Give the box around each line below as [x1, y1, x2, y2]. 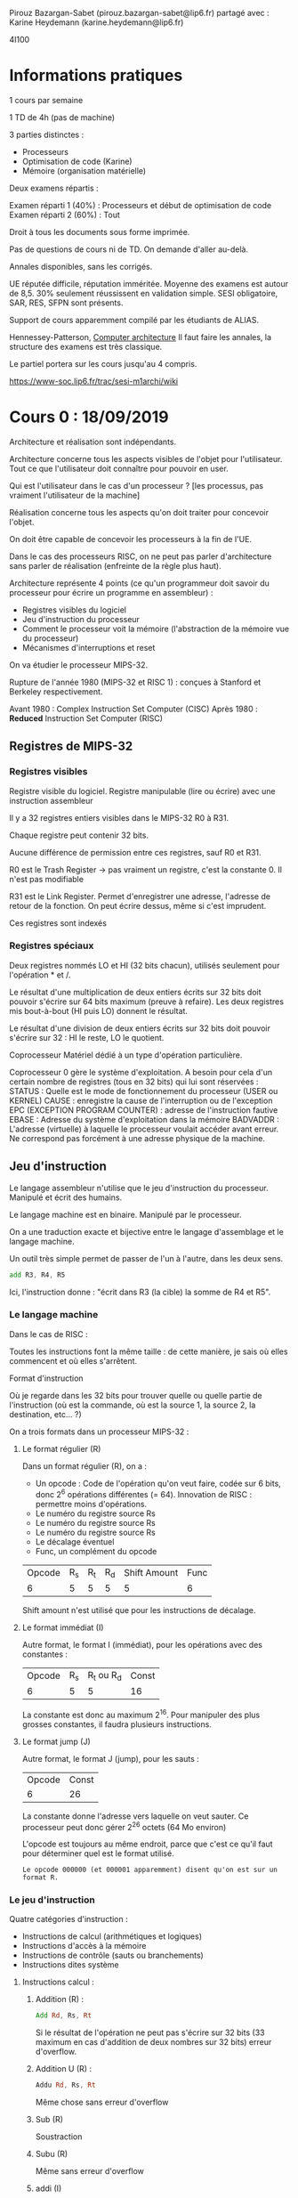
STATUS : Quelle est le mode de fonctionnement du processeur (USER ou [9, 1085, 278, 1096]
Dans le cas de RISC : [9, 1328, 88, 1339]
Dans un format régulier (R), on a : [21, 1460, 147, 1472]
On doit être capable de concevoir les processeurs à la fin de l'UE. [9, 533, 252, 544]
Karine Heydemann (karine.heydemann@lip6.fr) [9, 17, 184, 28]
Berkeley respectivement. [9, 685, 103, 697]
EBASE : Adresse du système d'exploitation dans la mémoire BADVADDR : [9, 1114, 279, 1124]
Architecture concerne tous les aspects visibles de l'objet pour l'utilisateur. [9, 453, 283, 464]
